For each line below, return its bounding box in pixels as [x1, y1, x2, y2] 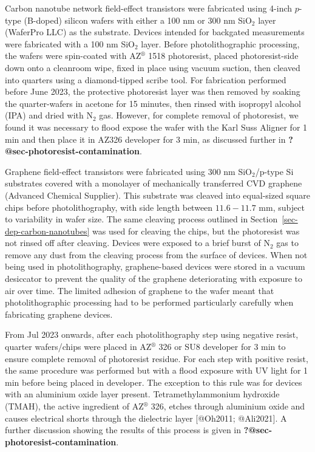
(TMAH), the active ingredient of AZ [5, 400, 144, 412]
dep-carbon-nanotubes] [5, 224, 90, 237]
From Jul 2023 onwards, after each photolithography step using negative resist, [5, 328, 299, 341]
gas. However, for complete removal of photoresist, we [99, 109, 299, 122]
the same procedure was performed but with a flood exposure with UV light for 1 [5, 364, 308, 377]
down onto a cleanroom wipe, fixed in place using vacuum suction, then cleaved [5, 61, 300, 74]
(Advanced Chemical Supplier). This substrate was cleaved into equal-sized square [5, 188, 310, 201]
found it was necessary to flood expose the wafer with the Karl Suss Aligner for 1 [5, 120, 308, 133]
